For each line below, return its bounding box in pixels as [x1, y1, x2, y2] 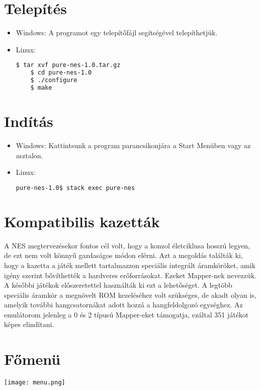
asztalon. [16, 150, 43, 160]
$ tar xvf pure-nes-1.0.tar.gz [16, 61, 121, 69]
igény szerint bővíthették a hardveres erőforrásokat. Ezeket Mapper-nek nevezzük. [4, 270, 256, 280]
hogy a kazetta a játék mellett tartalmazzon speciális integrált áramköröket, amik [4, 259, 255, 270]
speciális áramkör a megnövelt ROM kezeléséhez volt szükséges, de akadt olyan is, [4, 289, 256, 300]
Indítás [4, 111, 53, 131]
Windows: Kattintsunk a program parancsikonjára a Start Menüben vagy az [16, 140, 251, 150]
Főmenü [4, 349, 61, 369]
